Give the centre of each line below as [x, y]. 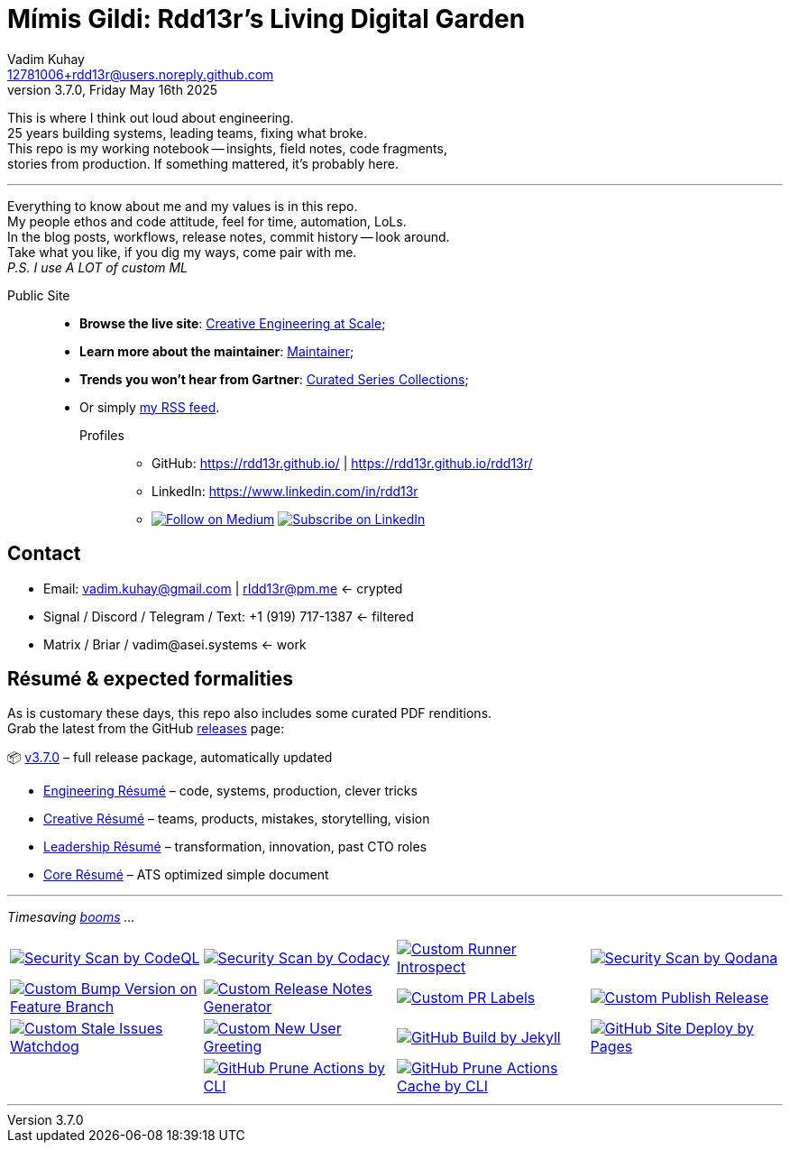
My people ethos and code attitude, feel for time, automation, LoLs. [207, 221]
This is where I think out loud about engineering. [151, 117]
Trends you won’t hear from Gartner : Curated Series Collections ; [274, 379]
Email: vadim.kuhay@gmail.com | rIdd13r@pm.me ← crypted [223, 588]
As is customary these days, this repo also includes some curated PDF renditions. [250, 713]
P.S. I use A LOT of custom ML [98, 267]
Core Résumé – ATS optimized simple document [186, 875]
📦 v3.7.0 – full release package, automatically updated [170, 758]
